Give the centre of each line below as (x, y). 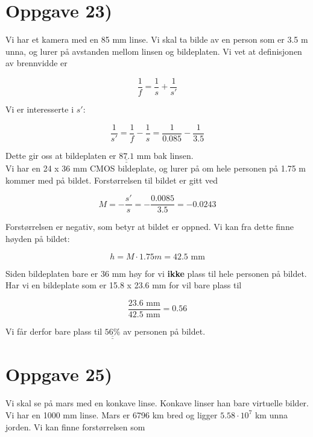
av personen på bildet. (164, 331)
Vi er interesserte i (40, 109)
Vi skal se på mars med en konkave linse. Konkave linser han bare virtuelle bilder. (157, 403)
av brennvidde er (36, 63)
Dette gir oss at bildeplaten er (61, 155)
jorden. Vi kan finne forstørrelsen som (75, 426)
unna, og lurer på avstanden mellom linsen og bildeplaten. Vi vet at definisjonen (154, 51)
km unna (271, 414)
